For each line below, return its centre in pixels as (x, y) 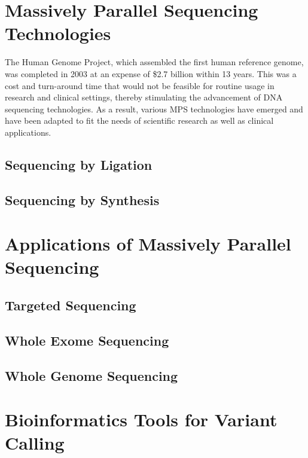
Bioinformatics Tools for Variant (141, 419)
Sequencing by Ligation (79, 164)
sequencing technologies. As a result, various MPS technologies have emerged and (154, 109)
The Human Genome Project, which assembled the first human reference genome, (154, 62)
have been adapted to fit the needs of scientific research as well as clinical (139, 120)
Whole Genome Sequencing (92, 375)
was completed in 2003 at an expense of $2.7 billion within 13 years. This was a (151, 73)
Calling (35, 443)
